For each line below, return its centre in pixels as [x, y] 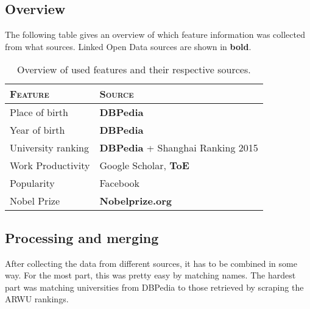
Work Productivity [50, 165]
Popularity [32, 183]
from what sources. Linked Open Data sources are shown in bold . [128, 46]
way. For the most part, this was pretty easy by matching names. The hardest [150, 275]
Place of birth [39, 112]
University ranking [49, 148]
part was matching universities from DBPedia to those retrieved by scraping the [154, 287]
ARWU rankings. [37, 299]
